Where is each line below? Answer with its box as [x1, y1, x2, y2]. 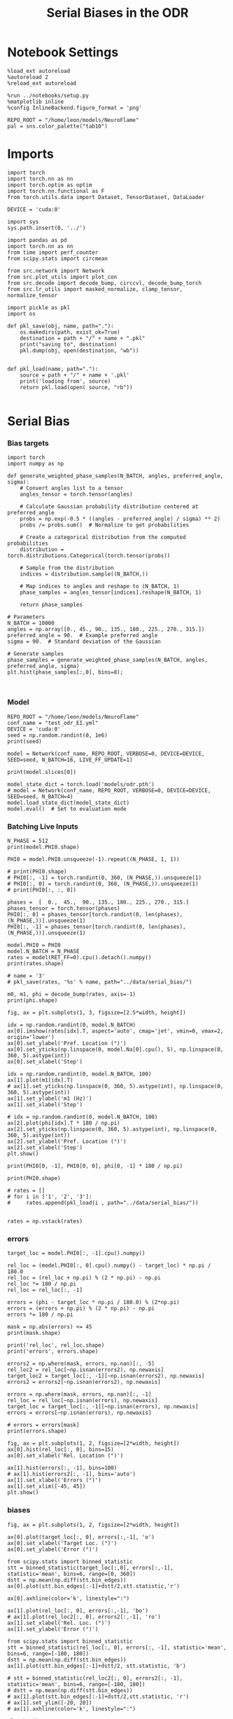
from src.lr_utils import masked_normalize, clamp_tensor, [7, 285, 183, 292]
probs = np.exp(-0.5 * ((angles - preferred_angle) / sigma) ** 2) [20, 515, 220, 523]
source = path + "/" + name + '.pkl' [20, 372, 130, 379]
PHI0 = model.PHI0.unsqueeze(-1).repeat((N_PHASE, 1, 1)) [7, 855, 180, 863]
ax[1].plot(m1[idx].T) [7, 1076, 73, 1084]
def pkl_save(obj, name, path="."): [7, 322, 114, 329]
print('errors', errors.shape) [7, 1348, 99, 1355]
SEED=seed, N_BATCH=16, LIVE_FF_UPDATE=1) [7, 756, 133, 763]
